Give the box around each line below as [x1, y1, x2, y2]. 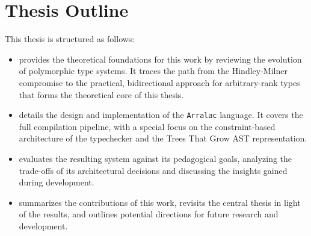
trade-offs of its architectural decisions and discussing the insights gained [19, 164, 288, 176]
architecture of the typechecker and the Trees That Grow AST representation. [19, 132, 307, 144]
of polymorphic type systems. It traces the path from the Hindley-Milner [19, 64, 288, 77]
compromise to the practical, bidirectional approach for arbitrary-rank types [19, 76, 300, 88]
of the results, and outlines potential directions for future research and [19, 208, 279, 220]
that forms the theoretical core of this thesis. [19, 88, 184, 101]
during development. [19, 176, 94, 188]
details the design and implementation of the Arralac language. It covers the [19, 108, 303, 121]
